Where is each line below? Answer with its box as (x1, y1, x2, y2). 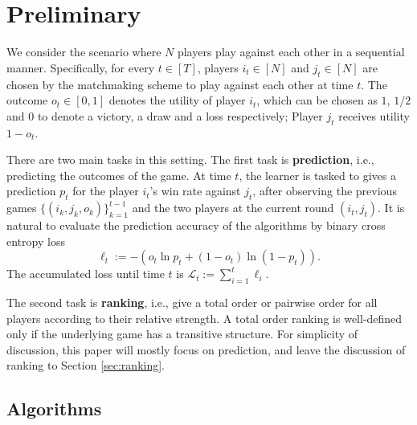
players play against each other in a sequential (177, 43, 405, 60)
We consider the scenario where (6, 43, 161, 60)
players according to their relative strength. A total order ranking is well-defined (6, 309, 403, 326)
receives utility (338, 107, 410, 124)
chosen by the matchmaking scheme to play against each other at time (6, 76, 354, 92)
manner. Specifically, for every (6, 59, 155, 76)
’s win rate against (149, 182, 241, 199)
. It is (378, 199, 405, 216)
